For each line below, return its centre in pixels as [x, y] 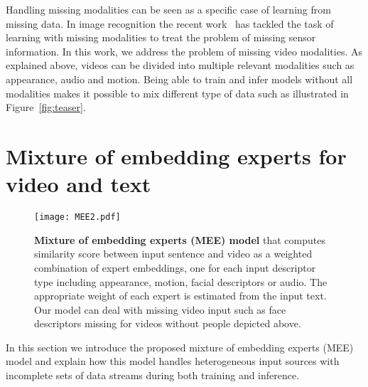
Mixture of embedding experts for [176, 155]
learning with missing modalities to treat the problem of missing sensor [161, 37]
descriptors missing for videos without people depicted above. [168, 323]
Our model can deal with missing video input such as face [160, 309]
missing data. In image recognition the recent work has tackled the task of [170, 23]
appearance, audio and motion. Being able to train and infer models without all [179, 79]
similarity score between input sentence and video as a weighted [173, 254]
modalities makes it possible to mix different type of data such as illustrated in [177, 93]
